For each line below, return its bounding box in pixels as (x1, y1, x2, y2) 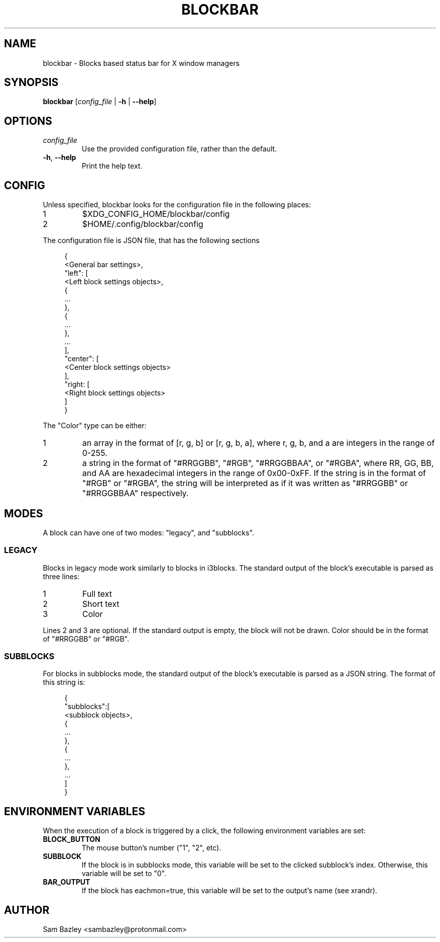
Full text (82, 588, 112, 599)
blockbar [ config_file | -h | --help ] (43, 97, 157, 106)
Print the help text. (81, 162, 143, 171)
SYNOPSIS (4, 76, 59, 89)
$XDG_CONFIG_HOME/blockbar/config (82, 209, 230, 219)
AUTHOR (4, 903, 50, 916)
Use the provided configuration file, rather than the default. (81, 144, 277, 153)
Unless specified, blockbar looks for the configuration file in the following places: (43, 200, 311, 209)
